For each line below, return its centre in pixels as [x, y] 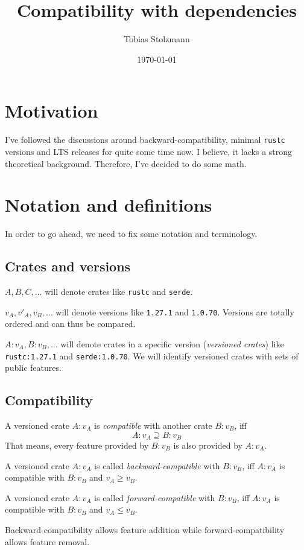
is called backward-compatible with [157, 465]
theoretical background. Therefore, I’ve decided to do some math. [126, 163]
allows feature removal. [47, 541]
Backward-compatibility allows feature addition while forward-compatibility [145, 529]
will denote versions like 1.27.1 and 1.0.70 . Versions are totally [175, 311]
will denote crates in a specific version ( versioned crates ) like [172, 343]
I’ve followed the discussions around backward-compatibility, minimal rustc [145, 140]
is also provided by [208, 445]
